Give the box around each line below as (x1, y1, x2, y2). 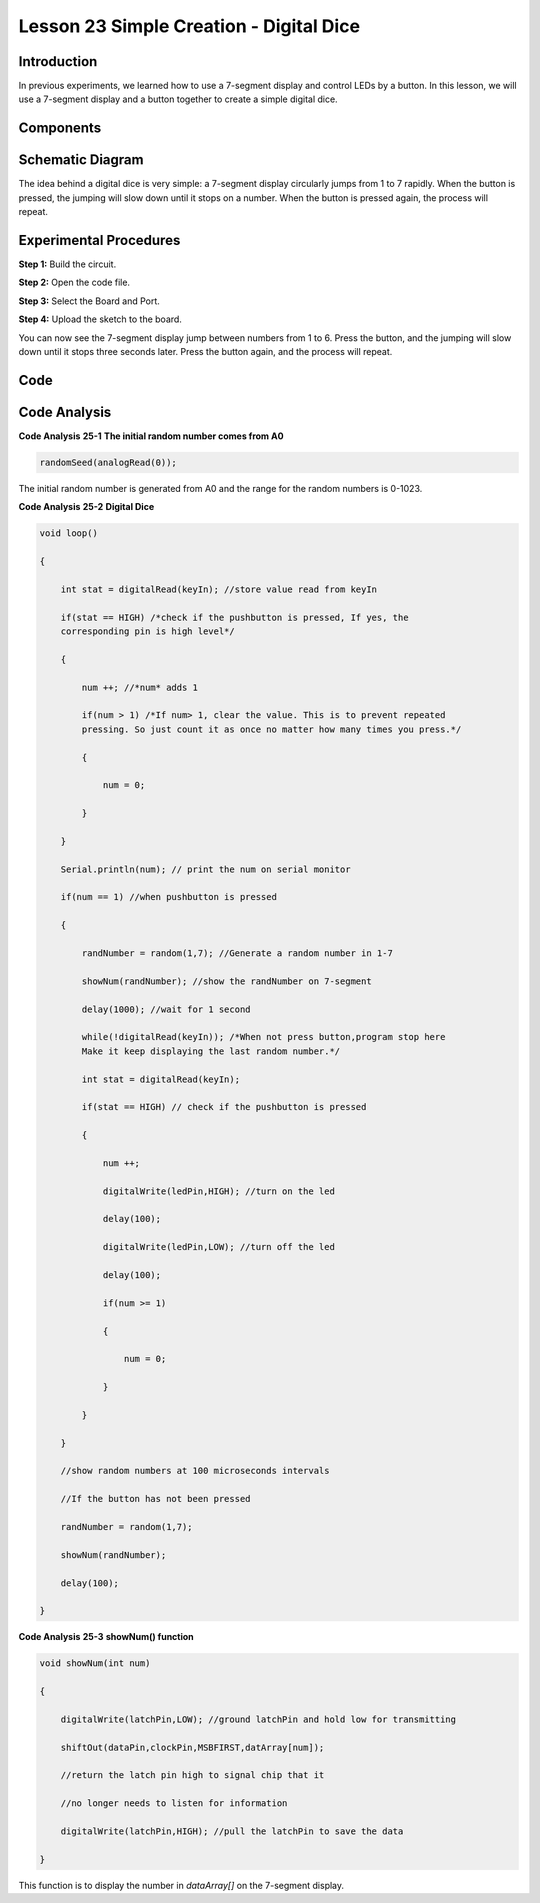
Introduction (18, 53, 98, 70)
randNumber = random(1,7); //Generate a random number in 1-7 (81, 948, 394, 959)
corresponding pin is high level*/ (60, 626, 235, 637)
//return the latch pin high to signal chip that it (60, 1770, 325, 1781)
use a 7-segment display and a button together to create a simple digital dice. (18, 93, 339, 105)
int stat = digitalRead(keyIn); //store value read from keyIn (60, 583, 378, 595)
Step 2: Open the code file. (18, 276, 130, 289)
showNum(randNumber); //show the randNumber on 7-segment (81, 975, 372, 987)
